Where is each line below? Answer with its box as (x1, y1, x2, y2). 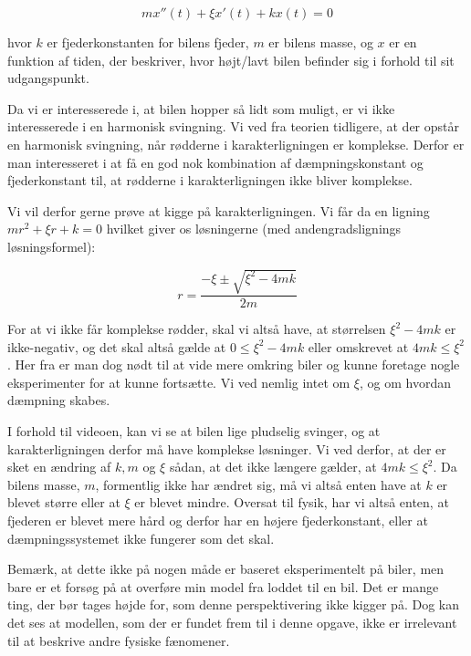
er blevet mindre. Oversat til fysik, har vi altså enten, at (134, 493, 449, 512)
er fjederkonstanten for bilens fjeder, (47, 33, 249, 51)
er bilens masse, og (268, 33, 373, 51)
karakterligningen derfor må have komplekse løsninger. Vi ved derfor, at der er (7, 439, 446, 458)
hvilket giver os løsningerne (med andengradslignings (106, 219, 402, 238)
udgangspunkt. (7, 68, 89, 88)
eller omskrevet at (308, 337, 409, 356)
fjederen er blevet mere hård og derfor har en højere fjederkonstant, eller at (7, 511, 428, 530)
